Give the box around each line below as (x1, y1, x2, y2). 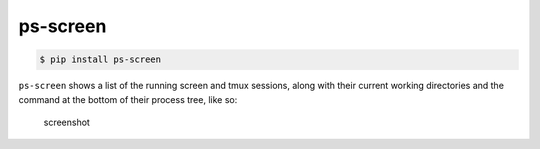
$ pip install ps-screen (39, 54, 162, 65)
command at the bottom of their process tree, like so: (18, 93, 238, 105)
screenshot (43, 116, 90, 128)
